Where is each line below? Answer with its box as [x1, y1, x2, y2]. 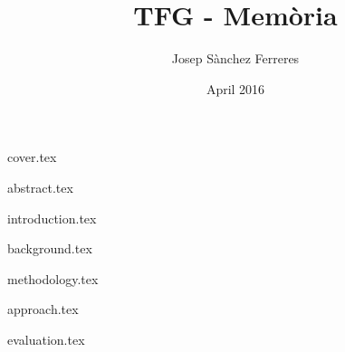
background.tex [7, 239, 92, 258]
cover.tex [7, 147, 57, 166]
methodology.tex [7, 269, 99, 288]
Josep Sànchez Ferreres [171, 49, 300, 68]
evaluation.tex [7, 329, 85, 348]
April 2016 [206, 79, 265, 98]
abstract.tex [7, 177, 73, 196]
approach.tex [7, 300, 79, 319]
